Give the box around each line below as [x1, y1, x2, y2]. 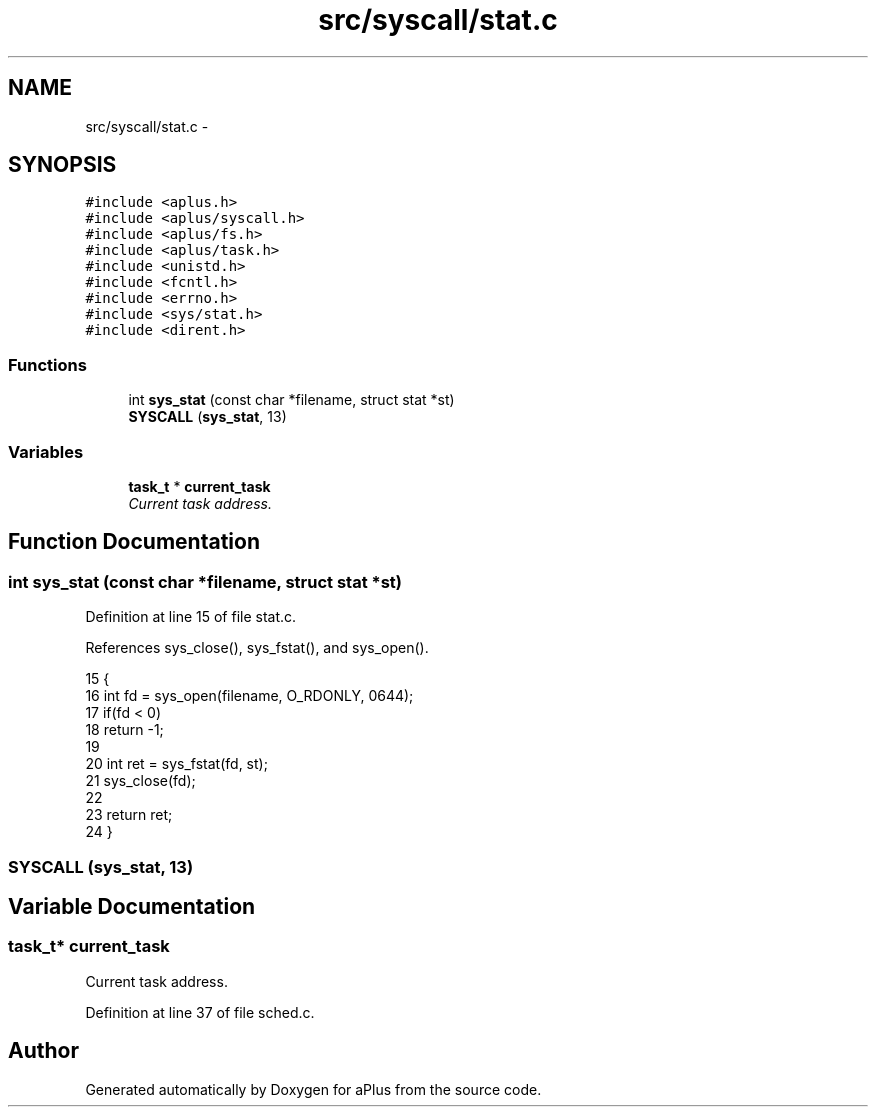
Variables [8, 441, 84, 462]
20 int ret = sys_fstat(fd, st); [85, 755, 268, 773]
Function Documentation [8, 529, 260, 555]
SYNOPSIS [8, 152, 117, 178]
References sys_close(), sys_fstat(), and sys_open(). [85, 639, 429, 657]
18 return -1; [85, 721, 164, 739]
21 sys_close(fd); [85, 772, 196, 790]
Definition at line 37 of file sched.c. [85, 1003, 315, 1021]
